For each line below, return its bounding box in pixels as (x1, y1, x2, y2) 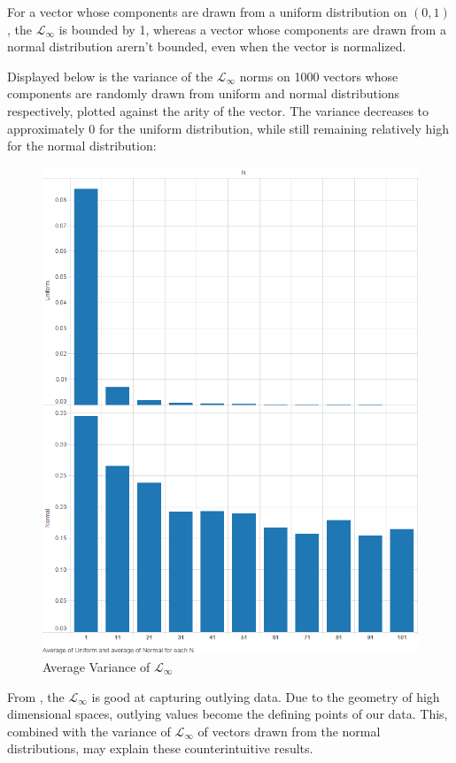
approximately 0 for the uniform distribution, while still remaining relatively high (7, 119, 450, 137)
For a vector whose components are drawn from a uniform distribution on (7, 3, 407, 20)
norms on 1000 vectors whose (239, 66, 398, 85)
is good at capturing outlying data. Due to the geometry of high (91, 687, 440, 705)
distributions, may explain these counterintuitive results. (7, 739, 313, 758)
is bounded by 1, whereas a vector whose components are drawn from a (58, 19, 446, 38)
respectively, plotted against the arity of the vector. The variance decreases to (7, 101, 429, 119)
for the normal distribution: (7, 136, 157, 155)
